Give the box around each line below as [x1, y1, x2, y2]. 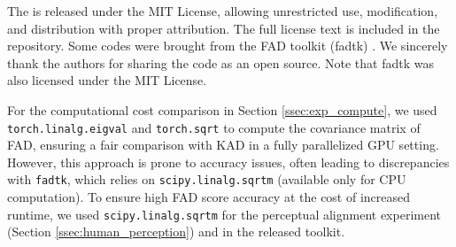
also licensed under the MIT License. [7, 71, 207, 89]
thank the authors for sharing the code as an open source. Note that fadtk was [7, 53, 434, 72]
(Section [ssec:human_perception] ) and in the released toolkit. [7, 222, 345, 241]
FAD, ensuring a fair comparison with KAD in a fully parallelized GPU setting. [7, 135, 439, 154]
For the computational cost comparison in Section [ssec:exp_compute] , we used [7, 100, 437, 119]
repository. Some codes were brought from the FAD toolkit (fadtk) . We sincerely [7, 36, 448, 55]
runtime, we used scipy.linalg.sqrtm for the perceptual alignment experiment [7, 205, 441, 223]
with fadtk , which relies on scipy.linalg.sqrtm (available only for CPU [7, 170, 406, 189]
